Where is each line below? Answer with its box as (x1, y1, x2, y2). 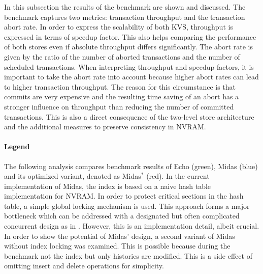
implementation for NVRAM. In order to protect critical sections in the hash (4, 190, 244, 201)
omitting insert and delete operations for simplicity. (4, 260, 164, 271)
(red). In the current (146, 171, 210, 181)
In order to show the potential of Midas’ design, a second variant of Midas (4, 230, 235, 241)
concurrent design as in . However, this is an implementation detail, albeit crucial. (4, 221, 259, 231)
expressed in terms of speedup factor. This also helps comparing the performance (4, 31, 256, 42)
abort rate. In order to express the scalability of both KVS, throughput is (4, 21, 233, 32)
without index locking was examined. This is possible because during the (4, 240, 231, 251)
